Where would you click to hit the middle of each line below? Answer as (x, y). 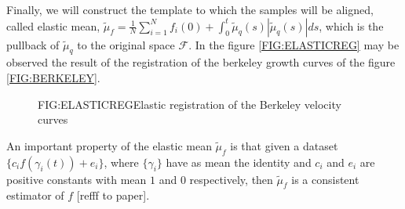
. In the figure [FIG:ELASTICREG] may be (294, 44)
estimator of (35, 195)
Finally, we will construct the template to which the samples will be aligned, (190, 9)
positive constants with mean (77, 179)
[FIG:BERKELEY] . (53, 77)
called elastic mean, (53, 25)
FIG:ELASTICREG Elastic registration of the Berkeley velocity (190, 104)
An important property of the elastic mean (109, 145)
